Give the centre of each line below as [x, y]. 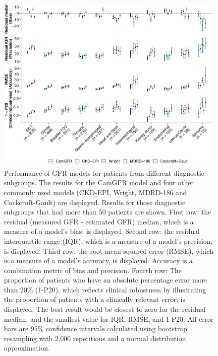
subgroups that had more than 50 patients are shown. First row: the [108, 212]
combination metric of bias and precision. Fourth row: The [93, 270]
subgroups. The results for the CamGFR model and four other [99, 182]
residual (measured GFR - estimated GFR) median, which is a [99, 221]
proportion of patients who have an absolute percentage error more [106, 280]
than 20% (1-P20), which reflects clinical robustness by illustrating [105, 289]
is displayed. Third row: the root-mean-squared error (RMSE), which [109, 250]
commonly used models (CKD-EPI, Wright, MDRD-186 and [96, 192]
